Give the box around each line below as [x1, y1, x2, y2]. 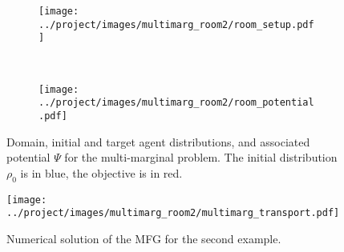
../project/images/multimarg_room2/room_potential [38, 97, 314, 109]
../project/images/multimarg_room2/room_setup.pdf [38, 18, 314, 30]
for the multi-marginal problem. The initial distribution [64, 149, 338, 166]
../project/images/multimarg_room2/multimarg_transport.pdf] [6, 207, 340, 219]
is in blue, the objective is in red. [20, 164, 183, 181]
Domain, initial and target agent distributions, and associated [6, 133, 310, 150]
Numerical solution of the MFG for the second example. [6, 230, 281, 246]
